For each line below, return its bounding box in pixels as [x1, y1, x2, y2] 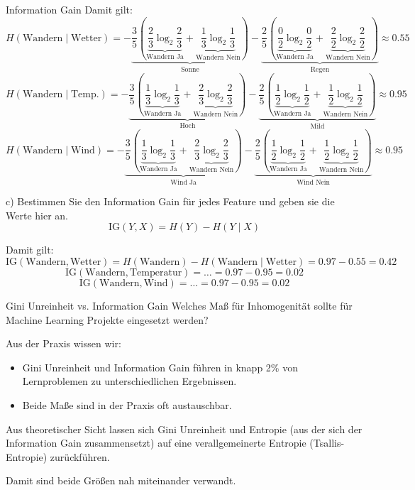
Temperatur [130, 268, 182, 278]
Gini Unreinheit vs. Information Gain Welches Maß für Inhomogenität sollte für [6, 298, 353, 313]
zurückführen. [50, 449, 110, 464]
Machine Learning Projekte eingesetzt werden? [6, 312, 209, 327]
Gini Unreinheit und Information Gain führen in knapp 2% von [22, 359, 298, 374]
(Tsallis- [309, 435, 345, 450]
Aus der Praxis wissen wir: [6, 336, 121, 351]
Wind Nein [297, 178, 331, 186]
